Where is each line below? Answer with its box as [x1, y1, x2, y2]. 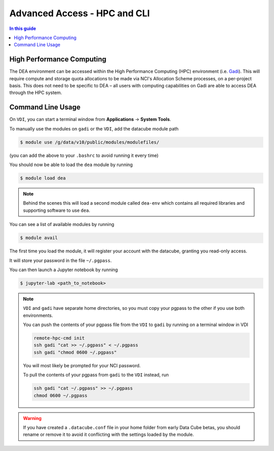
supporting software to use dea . [23, 207, 91, 213]
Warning [23, 415, 42, 421]
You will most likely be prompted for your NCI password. [23, 362, 141, 368]
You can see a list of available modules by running [9, 221, 114, 228]
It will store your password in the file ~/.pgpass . [9, 257, 112, 264]
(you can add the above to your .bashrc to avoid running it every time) [9, 152, 159, 158]
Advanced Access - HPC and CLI [9, 8, 150, 19]
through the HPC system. [9, 89, 62, 96]
